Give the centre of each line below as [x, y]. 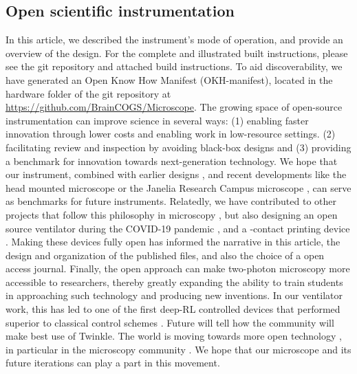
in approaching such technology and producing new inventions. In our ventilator [174, 295]
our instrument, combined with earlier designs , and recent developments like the [176, 174]
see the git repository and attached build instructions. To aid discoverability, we [174, 66]
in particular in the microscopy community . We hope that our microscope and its [178, 349]
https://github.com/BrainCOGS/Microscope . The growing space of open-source [174, 107]
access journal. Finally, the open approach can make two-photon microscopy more [178, 268]
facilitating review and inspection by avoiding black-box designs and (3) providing [178, 147]
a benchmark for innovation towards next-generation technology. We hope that [172, 161]
